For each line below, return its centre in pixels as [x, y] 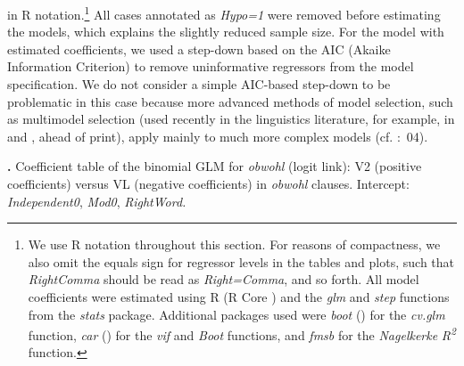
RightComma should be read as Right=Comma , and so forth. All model [224, 279]
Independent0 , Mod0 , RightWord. [97, 201]
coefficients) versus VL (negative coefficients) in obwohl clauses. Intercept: [208, 183]
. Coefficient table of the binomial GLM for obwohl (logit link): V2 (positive [215, 166]
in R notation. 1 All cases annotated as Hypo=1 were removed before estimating [224, 13]
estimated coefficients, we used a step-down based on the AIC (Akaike [199, 49]
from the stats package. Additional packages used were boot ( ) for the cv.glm [236, 314]
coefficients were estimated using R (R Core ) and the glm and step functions [239, 296]
